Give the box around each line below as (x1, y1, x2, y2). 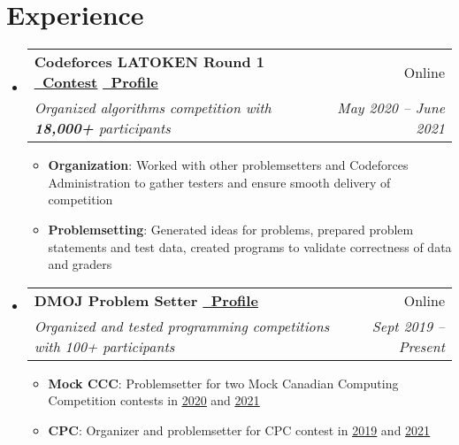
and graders (48, 255, 112, 273)
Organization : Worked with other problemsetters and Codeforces (48, 156, 409, 174)
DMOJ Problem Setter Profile (34, 289, 258, 311)
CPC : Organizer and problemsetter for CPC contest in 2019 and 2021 (48, 420, 431, 439)
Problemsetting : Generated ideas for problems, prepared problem (48, 219, 414, 238)
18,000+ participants (34, 118, 171, 139)
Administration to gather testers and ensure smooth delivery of (48, 173, 391, 191)
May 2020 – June (337, 97, 445, 119)
